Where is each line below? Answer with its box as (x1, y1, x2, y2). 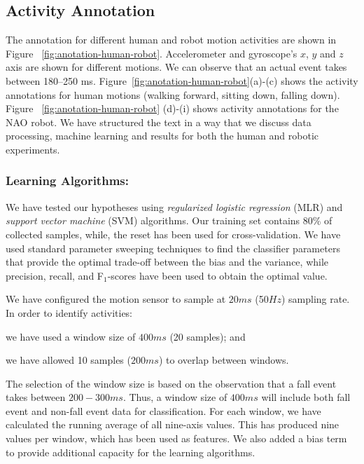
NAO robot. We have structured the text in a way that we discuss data (6, 114, 311, 129)
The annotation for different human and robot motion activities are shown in (6, 32, 337, 47)
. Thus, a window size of (122, 390, 227, 404)
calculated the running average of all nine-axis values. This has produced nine (6, 417, 339, 432)
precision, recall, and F (6, 268, 104, 282)
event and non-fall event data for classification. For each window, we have (6, 403, 321, 418)
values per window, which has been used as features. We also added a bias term (6, 431, 347, 446)
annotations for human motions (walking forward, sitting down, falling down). (6, 87, 340, 102)
